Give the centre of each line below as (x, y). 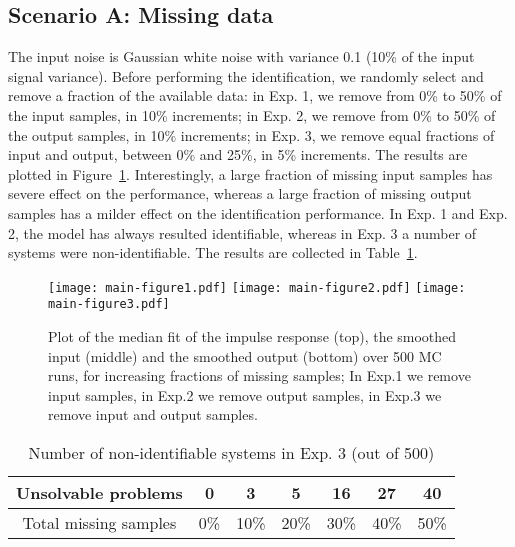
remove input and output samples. (153, 414)
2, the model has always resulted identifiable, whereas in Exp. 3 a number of (242, 232)
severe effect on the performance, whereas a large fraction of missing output (240, 193)
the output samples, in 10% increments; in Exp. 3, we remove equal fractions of (251, 134)
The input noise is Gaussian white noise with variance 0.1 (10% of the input (241, 56)
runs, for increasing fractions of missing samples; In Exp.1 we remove (259, 375)
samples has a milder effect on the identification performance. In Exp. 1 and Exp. (258, 212)
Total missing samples (99, 523)
